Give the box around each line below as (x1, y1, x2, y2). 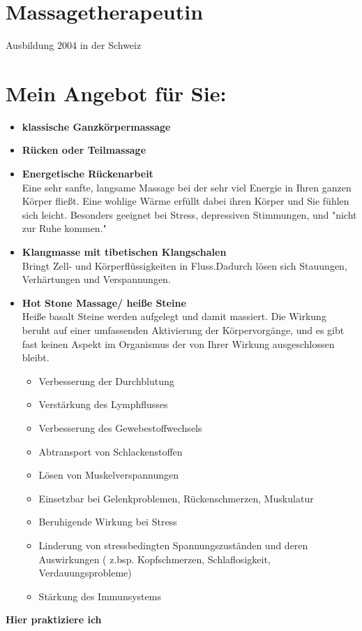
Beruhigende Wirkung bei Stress (38, 514, 177, 529)
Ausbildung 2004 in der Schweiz (6, 38, 142, 52)
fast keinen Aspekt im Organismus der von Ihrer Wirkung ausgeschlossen (22, 336, 335, 351)
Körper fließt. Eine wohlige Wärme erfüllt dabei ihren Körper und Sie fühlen (22, 194, 349, 208)
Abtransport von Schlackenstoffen (38, 444, 183, 458)
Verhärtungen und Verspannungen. (22, 272, 171, 287)
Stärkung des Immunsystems (38, 588, 161, 603)
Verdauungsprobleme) (38, 565, 132, 580)
